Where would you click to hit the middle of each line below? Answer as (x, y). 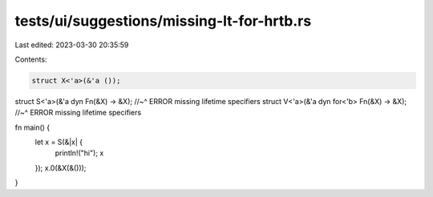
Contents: (31, 59)
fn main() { (32, 127)
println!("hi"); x (79, 153)
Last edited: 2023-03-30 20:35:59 (72, 45)
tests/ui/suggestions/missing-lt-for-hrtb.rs (163, 21)
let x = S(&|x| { (59, 142)
